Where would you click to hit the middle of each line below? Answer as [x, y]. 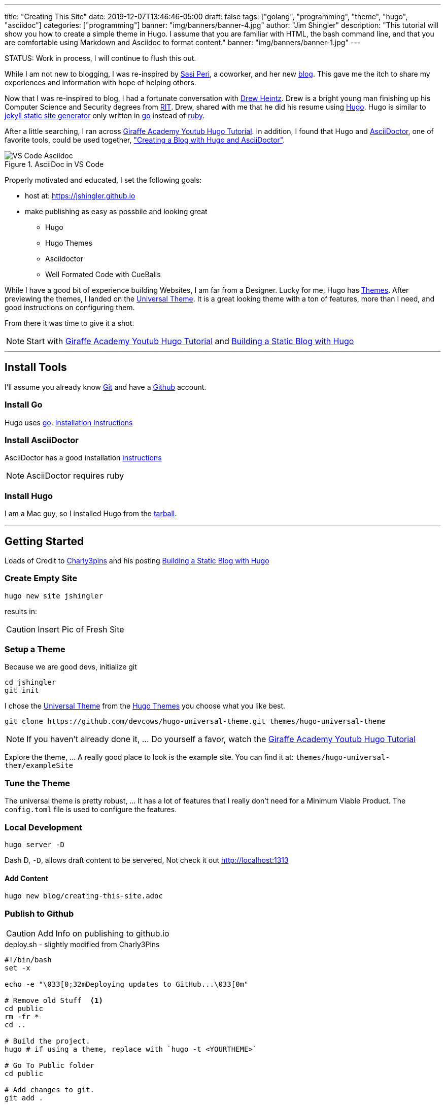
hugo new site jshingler [54, 596]
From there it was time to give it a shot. [70, 323]
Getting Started [44, 541]
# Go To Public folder [50, 1065]
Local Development [44, 827]
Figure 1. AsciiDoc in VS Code [54, 164]
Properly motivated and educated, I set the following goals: [103, 180]
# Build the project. [47, 1041]
